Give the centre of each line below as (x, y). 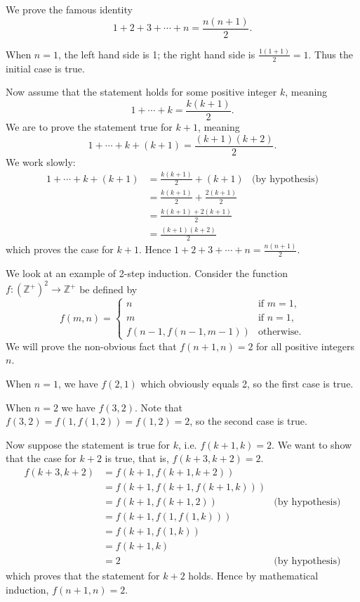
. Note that (159, 407)
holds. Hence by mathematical (253, 576)
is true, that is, (137, 458)
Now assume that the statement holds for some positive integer (141, 92)
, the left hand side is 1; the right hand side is (156, 54)
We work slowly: (41, 161)
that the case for (41, 458)
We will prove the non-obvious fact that (91, 346)
